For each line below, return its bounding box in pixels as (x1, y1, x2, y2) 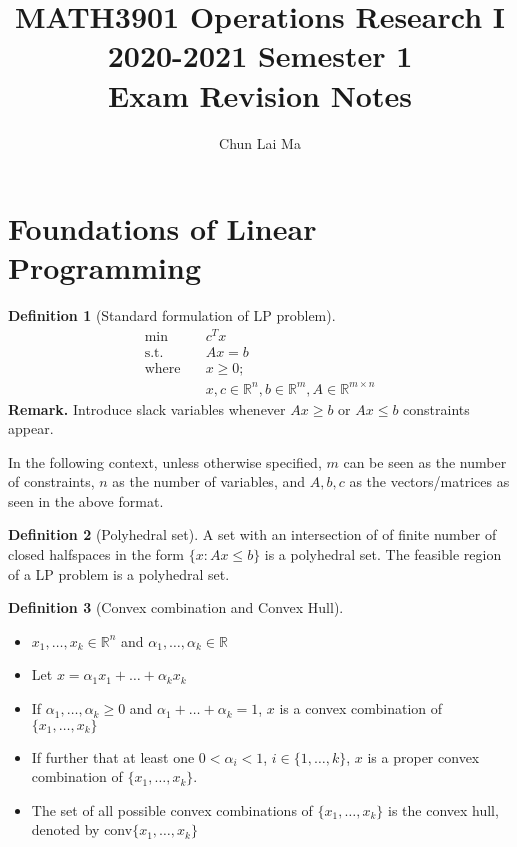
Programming (8, 247, 201, 288)
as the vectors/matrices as (349, 471, 510, 492)
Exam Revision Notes (108, 74, 412, 115)
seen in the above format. (8, 490, 164, 511)
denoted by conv (31, 819, 133, 840)
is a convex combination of (279, 698, 443, 719)
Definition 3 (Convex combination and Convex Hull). (8, 597, 344, 618)
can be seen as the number (343, 451, 507, 472)
